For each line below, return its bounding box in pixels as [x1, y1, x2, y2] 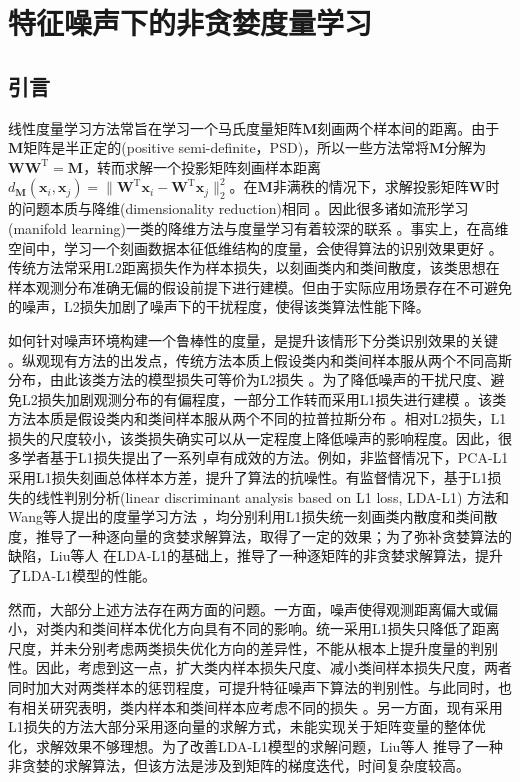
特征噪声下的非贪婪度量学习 [8, 2, 373, 43]
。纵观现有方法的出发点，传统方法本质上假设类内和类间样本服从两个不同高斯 [8, 349, 512, 370]
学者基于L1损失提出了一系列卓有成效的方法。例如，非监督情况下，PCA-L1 [21, 447, 509, 468]
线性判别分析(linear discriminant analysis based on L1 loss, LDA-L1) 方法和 [35, 486, 510, 507]
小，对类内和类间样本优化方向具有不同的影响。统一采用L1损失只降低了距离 [8, 618, 500, 639]
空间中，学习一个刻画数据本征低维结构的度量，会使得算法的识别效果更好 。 [8, 237, 503, 258]
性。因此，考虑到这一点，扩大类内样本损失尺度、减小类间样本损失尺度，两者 [8, 657, 512, 678]
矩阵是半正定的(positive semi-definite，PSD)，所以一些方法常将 [23, 137, 430, 158]
